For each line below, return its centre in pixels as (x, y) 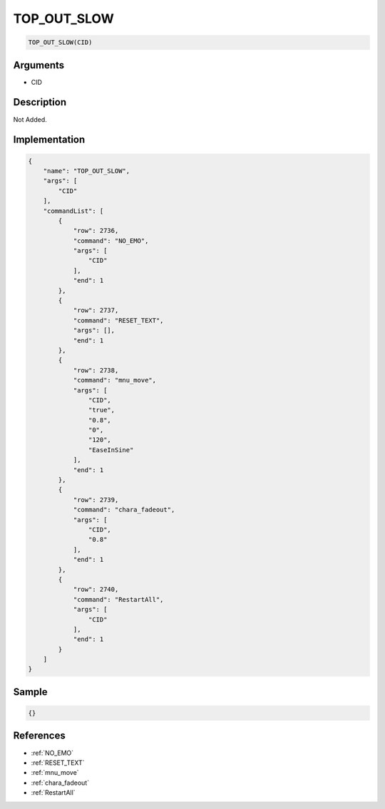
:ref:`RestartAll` (53, 793)
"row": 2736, (96, 231)
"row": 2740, (96, 590)
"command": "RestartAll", (118, 599)
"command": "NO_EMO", (111, 241)
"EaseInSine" (111, 450)
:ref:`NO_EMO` (52, 753)
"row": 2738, (96, 370)
